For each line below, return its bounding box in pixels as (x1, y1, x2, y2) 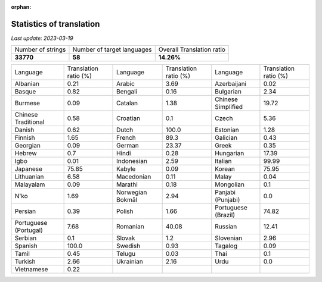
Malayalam (14, 180, 45, 189)
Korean (215, 165, 235, 173)
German (116, 142, 140, 150)
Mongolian (215, 180, 244, 189)
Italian (215, 157, 232, 165)
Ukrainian (116, 258, 143, 266)
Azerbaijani (215, 80, 247, 88)
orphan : (11, 4, 32, 10)
